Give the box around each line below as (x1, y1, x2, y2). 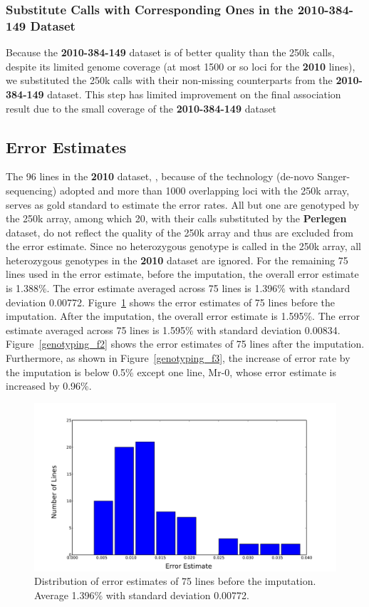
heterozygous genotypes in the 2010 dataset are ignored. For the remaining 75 (6, 252, 348, 267)
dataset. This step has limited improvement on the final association (47, 86, 341, 101)
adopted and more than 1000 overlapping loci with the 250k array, (59, 182, 350, 197)
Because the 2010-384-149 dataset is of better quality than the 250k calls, (6, 45, 335, 60)
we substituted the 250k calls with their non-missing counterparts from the (6, 73, 333, 88)
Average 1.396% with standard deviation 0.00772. (34, 588, 249, 603)
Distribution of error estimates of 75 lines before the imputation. (34, 574, 316, 588)
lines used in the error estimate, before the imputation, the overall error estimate (6, 266, 359, 281)
